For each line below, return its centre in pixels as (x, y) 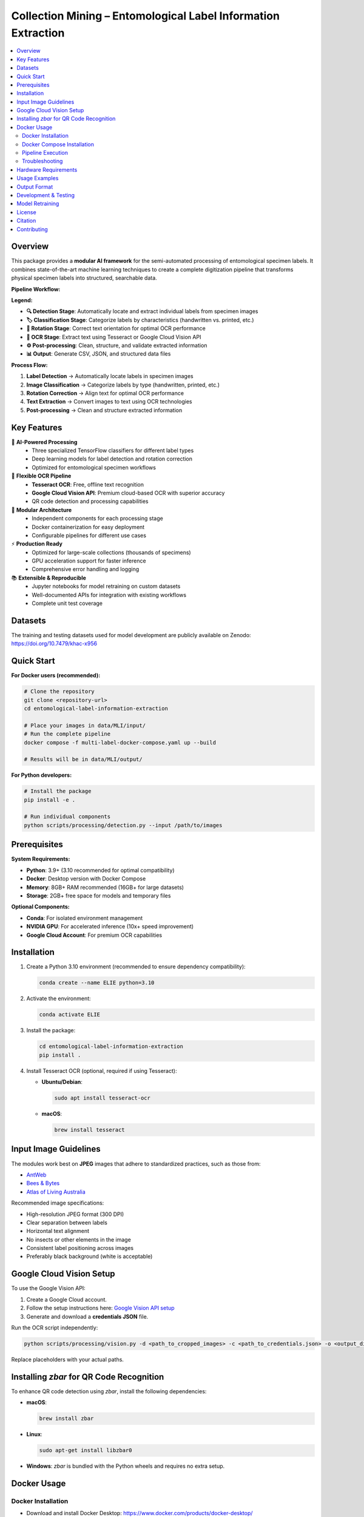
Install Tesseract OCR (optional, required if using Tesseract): (102, 1070)
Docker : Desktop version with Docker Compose (86, 879)
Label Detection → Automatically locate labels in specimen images (110, 376)
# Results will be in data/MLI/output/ (83, 759)
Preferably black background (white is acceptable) (89, 1257)
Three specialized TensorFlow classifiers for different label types (113, 450)
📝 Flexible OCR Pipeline (41, 476)
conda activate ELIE (69, 1015)
